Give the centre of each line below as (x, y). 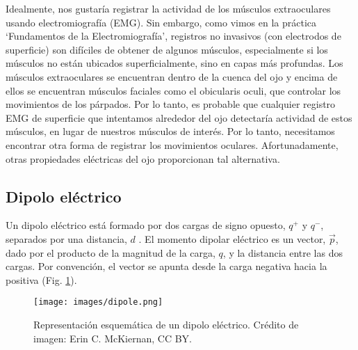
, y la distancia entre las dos (283, 252)
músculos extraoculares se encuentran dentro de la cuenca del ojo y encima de (172, 76)
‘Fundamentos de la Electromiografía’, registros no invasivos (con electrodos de (173, 36)
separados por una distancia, (66, 238)
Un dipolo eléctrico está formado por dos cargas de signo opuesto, (146, 225)
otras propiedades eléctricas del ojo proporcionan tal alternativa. (143, 158)
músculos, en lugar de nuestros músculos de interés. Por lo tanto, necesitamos (170, 131)
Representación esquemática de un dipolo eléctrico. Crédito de (166, 324)
